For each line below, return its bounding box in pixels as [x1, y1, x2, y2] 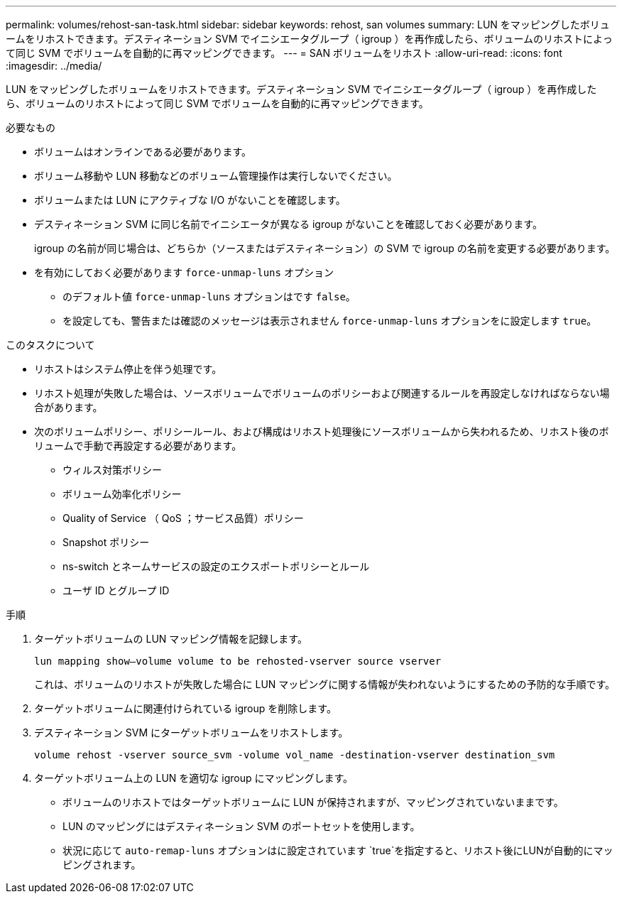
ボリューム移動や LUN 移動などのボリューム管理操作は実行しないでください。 [34, 170, 398, 182]
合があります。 [34, 401, 103, 413]
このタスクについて [6, 339, 95, 351]
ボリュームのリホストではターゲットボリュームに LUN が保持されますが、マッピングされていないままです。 [62, 796, 564, 808]
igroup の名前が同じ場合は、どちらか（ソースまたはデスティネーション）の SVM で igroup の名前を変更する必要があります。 [34, 242, 616, 254]
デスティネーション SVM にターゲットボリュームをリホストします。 [34, 726, 349, 739]
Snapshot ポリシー [62, 536, 150, 548]
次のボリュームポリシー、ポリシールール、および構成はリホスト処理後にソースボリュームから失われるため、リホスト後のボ [34, 425, 609, 437]
